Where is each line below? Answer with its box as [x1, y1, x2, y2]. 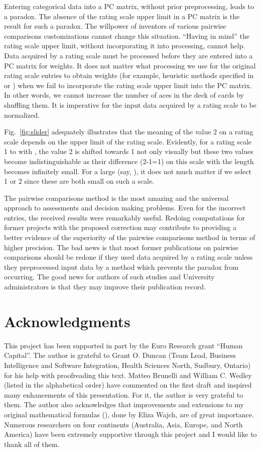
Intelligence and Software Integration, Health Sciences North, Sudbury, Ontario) [4, 359, 251, 370]
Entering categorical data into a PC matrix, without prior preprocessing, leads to [4, 1, 254, 11]
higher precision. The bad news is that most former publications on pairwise [4, 242, 238, 252]
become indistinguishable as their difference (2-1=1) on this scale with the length [4, 156, 254, 166]
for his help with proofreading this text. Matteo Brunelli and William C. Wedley [4, 369, 252, 380]
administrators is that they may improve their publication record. [4, 281, 206, 292]
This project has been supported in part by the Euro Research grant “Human [4, 340, 243, 350]
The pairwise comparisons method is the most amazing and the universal [4, 192, 229, 203]
